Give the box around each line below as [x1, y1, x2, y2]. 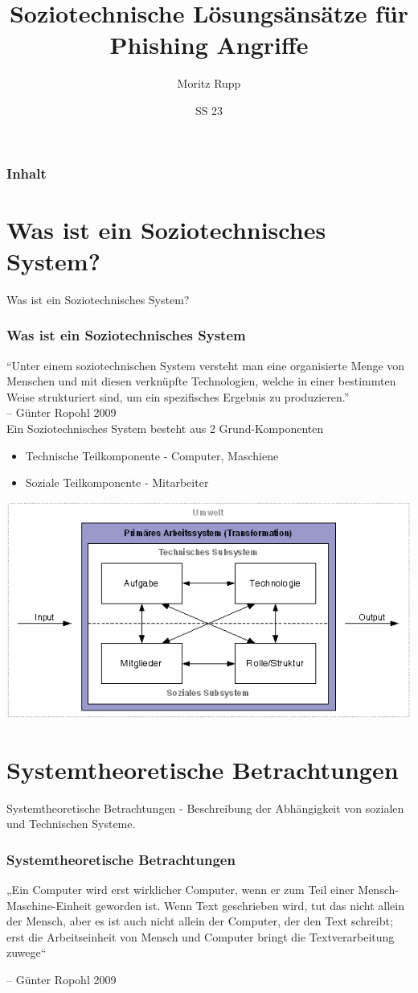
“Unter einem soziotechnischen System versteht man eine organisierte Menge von [6, 356, 405, 373]
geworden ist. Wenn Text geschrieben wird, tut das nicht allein [95, 896, 404, 913]
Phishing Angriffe [109, 28, 309, 61]
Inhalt [6, 163, 47, 183]
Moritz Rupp [177, 75, 241, 92]
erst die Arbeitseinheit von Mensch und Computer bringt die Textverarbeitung [6, 928, 395, 945]
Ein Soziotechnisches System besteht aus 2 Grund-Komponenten [6, 419, 324, 436]
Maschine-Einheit [6, 896, 92, 913]
